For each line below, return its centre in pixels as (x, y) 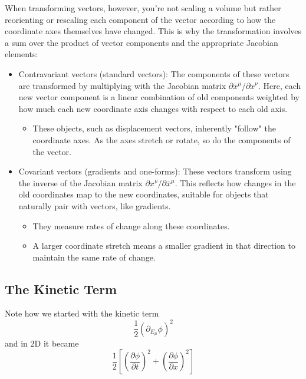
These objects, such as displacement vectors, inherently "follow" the (154, 128)
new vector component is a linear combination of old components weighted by (159, 97)
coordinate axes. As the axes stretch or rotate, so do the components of (162, 139)
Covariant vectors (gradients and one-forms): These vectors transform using (155, 171)
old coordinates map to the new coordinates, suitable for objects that (144, 194)
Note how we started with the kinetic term (82, 313)
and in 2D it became (42, 343)
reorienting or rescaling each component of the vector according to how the (140, 19)
